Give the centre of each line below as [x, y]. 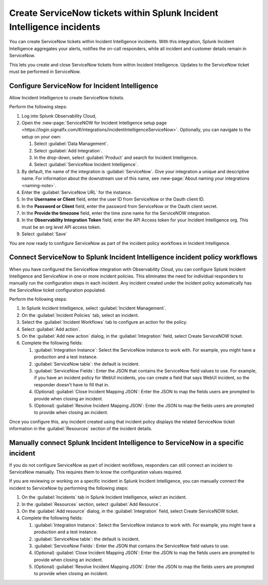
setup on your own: [41, 137]
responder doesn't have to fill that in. [71, 384]
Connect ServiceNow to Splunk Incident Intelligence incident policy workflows [133, 257]
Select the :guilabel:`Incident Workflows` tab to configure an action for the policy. [104, 322]
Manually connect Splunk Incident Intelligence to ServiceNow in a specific [127, 443]
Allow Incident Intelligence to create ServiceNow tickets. [67, 97]
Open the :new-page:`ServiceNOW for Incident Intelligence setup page [94, 123]
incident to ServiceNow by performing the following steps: [69, 488]
